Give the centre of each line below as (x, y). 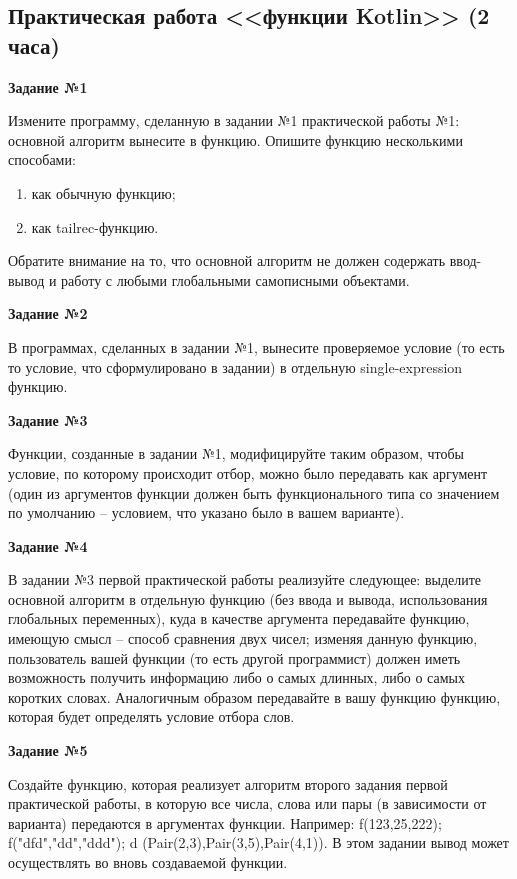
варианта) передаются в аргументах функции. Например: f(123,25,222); (225, 822)
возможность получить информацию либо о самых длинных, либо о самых (236, 677)
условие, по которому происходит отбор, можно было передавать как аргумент (248, 472)
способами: (42, 159)
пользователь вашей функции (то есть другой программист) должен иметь (234, 657)
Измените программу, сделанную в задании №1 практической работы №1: (234, 120)
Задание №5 (48, 750)
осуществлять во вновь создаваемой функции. (148, 862)
